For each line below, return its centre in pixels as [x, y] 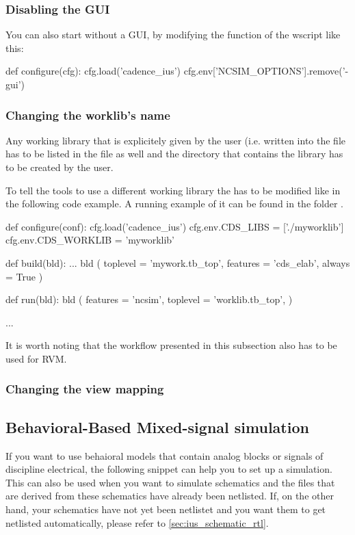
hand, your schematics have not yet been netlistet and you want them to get [166, 509]
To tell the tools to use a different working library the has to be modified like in [173, 190]
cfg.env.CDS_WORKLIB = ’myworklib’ [90, 240]
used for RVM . [36, 358]
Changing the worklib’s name [88, 115]
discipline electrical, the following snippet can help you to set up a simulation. [169, 469]
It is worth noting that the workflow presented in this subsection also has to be [171, 345]
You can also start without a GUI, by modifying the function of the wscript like [173, 35]
